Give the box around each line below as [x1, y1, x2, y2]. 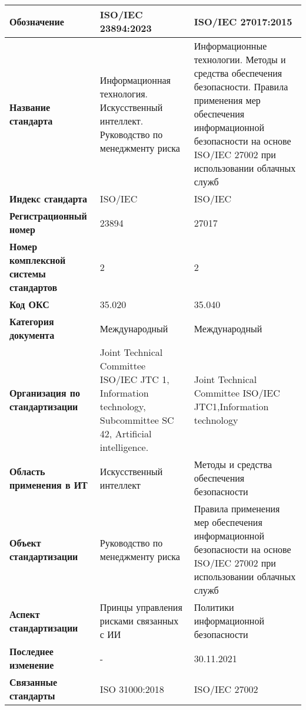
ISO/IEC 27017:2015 [194, 14, 292, 28]
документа [9, 328, 55, 342]
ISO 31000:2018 [99, 682, 164, 696]
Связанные [9, 675, 58, 689]
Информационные [194, 39, 267, 53]
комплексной [9, 253, 66, 267]
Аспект [9, 607, 40, 621]
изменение [9, 658, 54, 672]
